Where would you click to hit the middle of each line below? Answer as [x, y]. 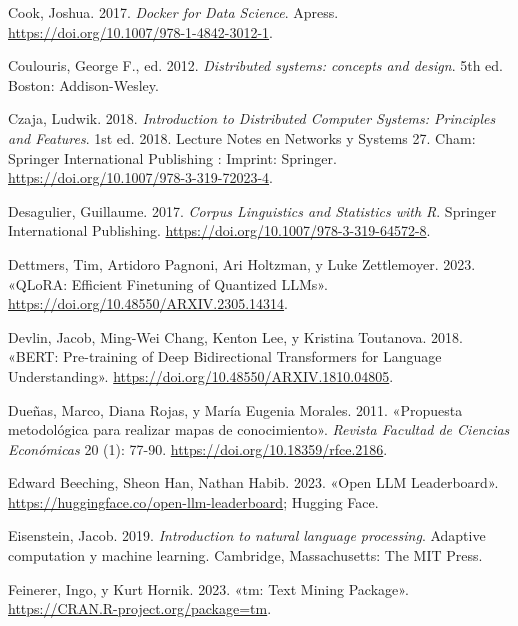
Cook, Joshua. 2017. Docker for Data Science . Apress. [173, 12]
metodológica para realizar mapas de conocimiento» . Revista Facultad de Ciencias [259, 429]
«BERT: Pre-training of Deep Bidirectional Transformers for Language [225, 356]
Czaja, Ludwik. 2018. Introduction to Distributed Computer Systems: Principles [252, 118]
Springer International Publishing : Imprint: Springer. [172, 157]
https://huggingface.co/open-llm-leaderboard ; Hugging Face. [193, 501]
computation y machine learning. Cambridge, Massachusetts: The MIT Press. [245, 555]
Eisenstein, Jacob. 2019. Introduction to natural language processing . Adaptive [247, 535]
